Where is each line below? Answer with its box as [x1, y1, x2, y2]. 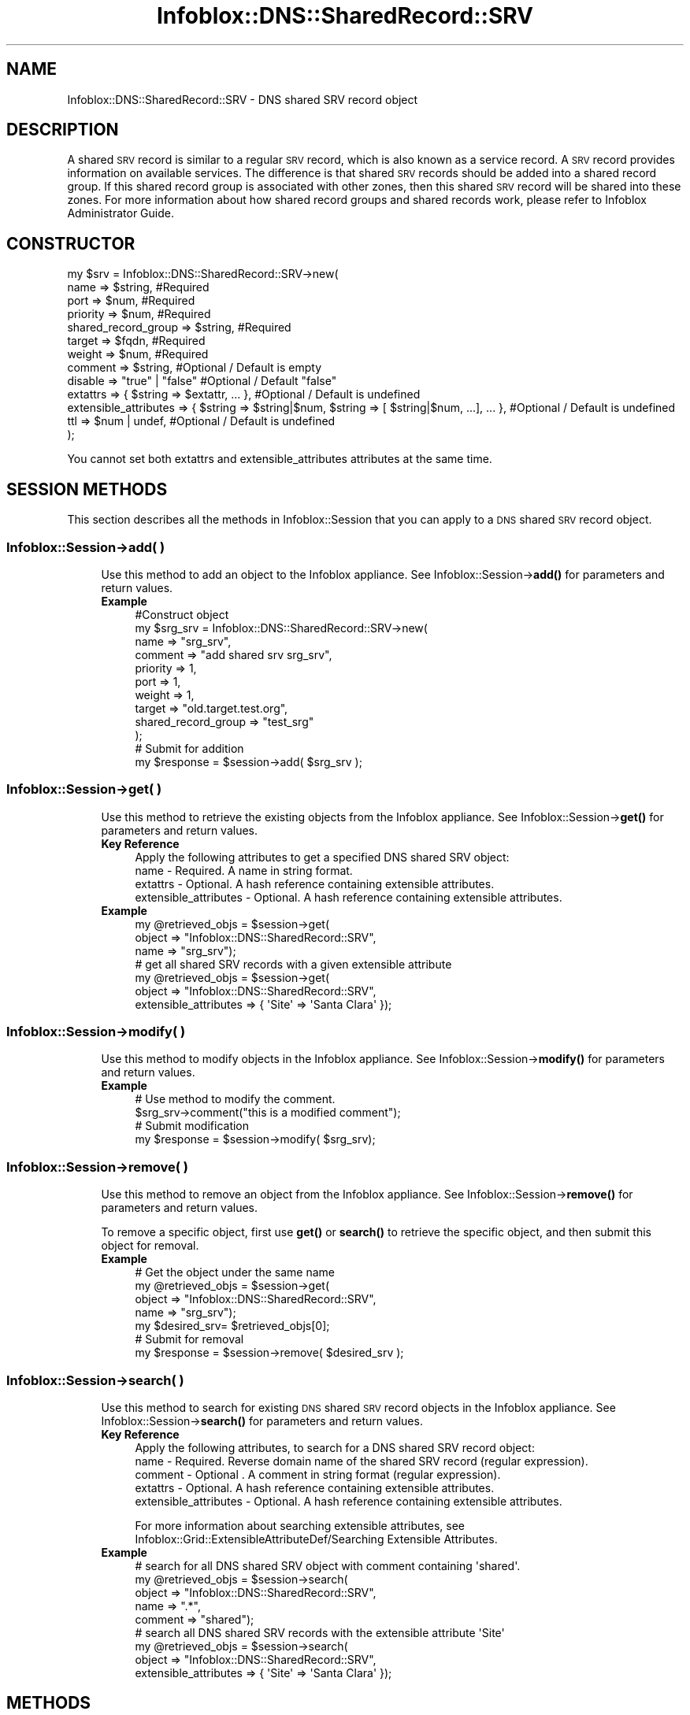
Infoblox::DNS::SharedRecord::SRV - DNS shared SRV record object [67, 92, 418, 106]
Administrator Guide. [67, 206, 174, 220]
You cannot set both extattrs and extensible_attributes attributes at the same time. [67, 452, 492, 466]
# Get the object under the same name [135, 1265, 335, 1280]
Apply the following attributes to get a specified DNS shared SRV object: [135, 850, 510, 864]
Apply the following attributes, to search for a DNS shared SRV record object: [135, 1440, 535, 1454]
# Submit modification [135, 1119, 250, 1133]
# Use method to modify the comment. [135, 1092, 336, 1106]
